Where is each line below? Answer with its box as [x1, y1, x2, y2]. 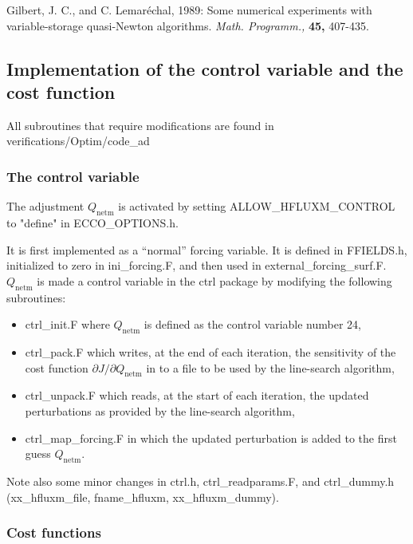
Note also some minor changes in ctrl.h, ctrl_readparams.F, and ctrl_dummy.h [6, 472, 395, 489]
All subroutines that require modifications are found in [6, 116, 274, 133]
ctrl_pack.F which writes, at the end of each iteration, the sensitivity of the [25, 343, 396, 360]
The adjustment [6, 198, 85, 215]
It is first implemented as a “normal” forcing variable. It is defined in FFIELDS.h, [6, 241, 407, 258]
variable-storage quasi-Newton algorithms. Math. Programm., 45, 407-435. [6, 17, 369, 34]
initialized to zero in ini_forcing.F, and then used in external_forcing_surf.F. [6, 257, 387, 274]
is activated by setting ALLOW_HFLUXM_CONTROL [118, 198, 395, 215]
